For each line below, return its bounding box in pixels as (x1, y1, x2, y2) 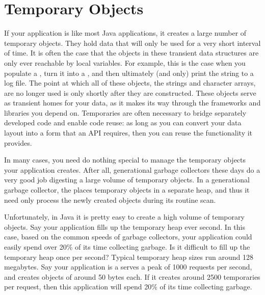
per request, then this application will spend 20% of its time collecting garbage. (4, 281, 252, 292)
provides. (4, 137, 32, 148)
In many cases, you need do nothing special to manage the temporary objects (4, 154, 246, 165)
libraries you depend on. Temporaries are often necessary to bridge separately (4, 107, 247, 118)
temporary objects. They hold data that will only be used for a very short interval (4, 37, 261, 48)
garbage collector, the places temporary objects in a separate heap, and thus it (4, 184, 250, 195)
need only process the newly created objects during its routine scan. (4, 194, 216, 205)
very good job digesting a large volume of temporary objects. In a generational (4, 174, 250, 185)
